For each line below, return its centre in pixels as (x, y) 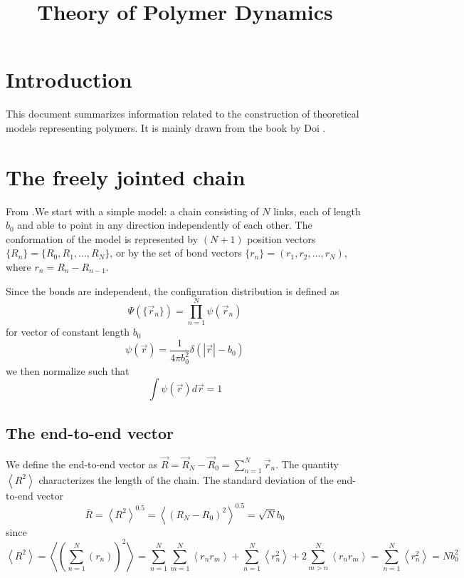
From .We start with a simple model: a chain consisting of (132, 211)
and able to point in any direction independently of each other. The (165, 225)
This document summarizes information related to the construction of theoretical (183, 114)
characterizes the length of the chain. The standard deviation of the (186, 479)
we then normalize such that (68, 370)
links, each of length (317, 211)
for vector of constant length (68, 332)
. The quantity (307, 464)
